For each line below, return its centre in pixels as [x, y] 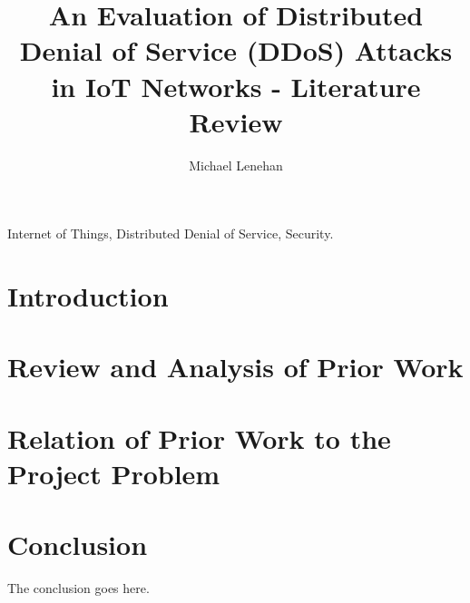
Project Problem [114, 473]
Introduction [88, 296]
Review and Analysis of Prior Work [235, 367]
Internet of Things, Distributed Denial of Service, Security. [171, 233]
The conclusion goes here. [78, 588]
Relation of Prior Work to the [199, 438]
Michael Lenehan [236, 165]
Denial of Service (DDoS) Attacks [236, 50]
